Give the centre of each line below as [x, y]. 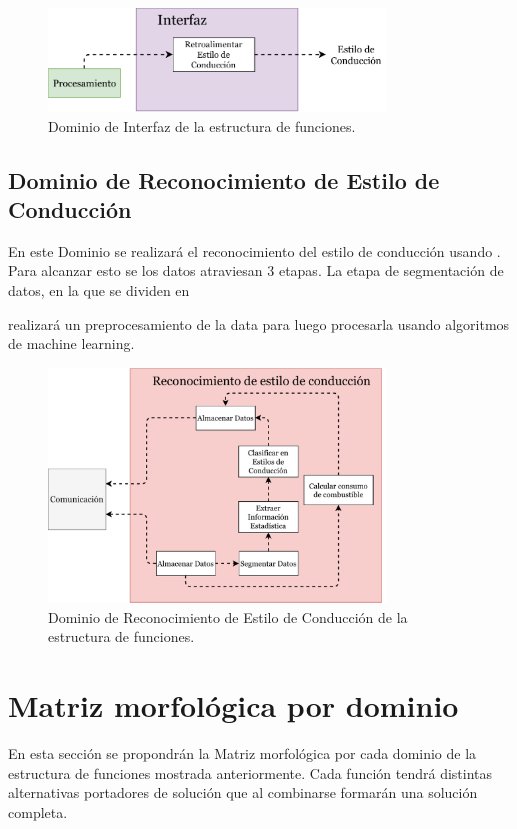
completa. [38, 811]
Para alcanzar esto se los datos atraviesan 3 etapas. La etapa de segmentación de [256, 270]
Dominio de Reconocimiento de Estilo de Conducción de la [228, 616]
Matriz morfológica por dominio [233, 704]
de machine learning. [71, 343]
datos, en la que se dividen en [99, 290]
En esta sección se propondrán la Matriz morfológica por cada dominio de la [242, 752]
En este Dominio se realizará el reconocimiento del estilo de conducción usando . [254, 250]
